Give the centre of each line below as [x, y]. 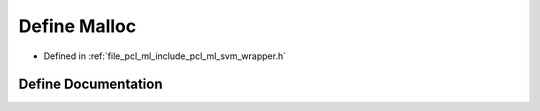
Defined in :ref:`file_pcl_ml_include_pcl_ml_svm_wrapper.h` [165, 56]
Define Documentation [90, 84]
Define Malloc [77, 26]
